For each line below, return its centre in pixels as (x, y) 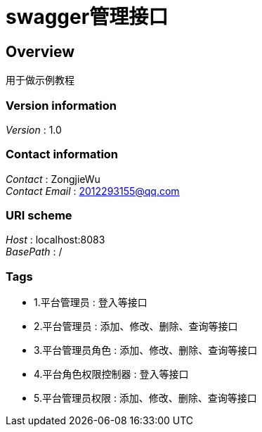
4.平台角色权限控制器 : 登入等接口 (111, 374)
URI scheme (39, 216)
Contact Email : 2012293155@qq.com (93, 191)
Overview (40, 51)
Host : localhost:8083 (55, 240)
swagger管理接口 (87, 17)
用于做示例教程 (40, 80)
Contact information (62, 154)
